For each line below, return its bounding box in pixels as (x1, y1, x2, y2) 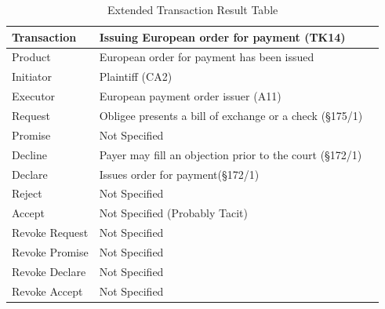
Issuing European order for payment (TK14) (99, 28, 346, 45)
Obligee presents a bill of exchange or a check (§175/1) (99, 107, 363, 123)
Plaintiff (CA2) (99, 68, 173, 85)
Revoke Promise (12, 243, 89, 260)
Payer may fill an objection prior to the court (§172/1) (99, 146, 362, 162)
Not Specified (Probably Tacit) (99, 205, 248, 221)
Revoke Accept (12, 282, 83, 299)
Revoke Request (12, 224, 89, 241)
